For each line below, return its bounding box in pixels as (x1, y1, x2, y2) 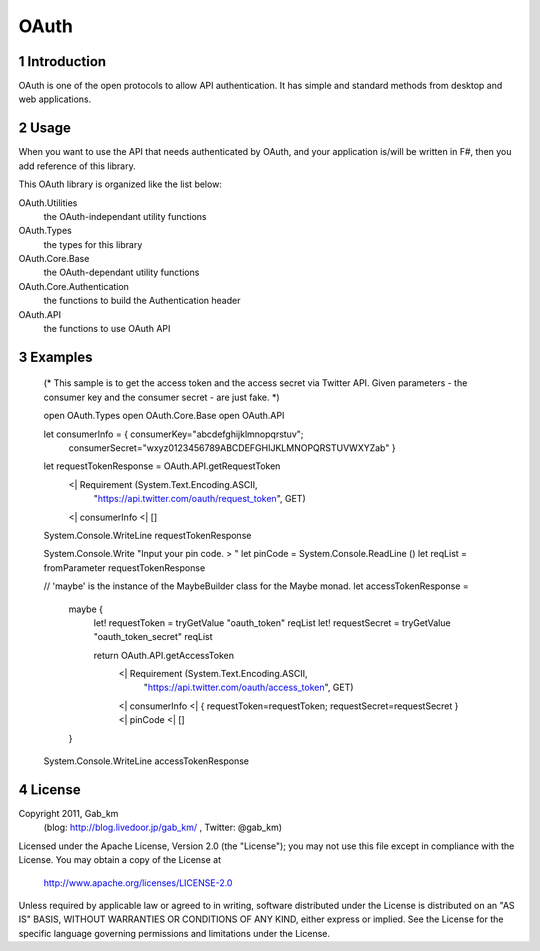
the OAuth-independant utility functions (43, 210, 207, 222)
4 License (18, 781, 81, 798)
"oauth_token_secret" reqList (93, 631, 214, 643)
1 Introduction (18, 53, 107, 70)
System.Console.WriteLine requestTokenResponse (43, 529, 252, 541)
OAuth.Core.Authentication (18, 280, 130, 292)
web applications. (18, 93, 92, 105)
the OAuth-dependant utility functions (43, 266, 200, 279)
